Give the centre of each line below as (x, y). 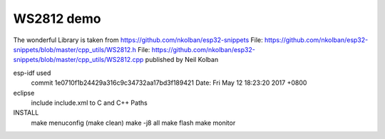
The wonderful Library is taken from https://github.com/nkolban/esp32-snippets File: (138, 40)
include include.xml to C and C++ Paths (89, 103)
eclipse (24, 93)
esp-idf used (32, 73)
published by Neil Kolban (182, 60)
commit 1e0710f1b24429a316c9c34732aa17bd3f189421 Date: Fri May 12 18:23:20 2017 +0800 (169, 83)
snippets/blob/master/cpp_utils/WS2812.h (75, 49)
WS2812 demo (57, 19)
